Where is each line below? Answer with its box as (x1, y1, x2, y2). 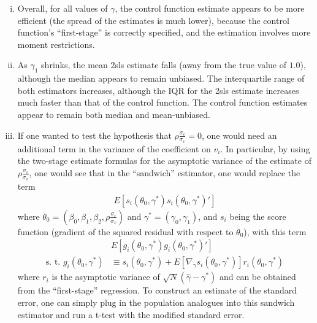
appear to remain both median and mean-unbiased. (17, 107, 210, 120)
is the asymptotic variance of (52, 270, 160, 283)
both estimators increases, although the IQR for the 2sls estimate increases (17, 84, 299, 96)
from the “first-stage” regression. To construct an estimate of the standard (17, 284, 297, 297)
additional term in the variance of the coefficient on (17, 142, 211, 155)
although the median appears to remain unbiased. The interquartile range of (17, 72, 305, 85)
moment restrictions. (17, 37, 95, 50)
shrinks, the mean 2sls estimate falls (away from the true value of (41, 58, 287, 71)
